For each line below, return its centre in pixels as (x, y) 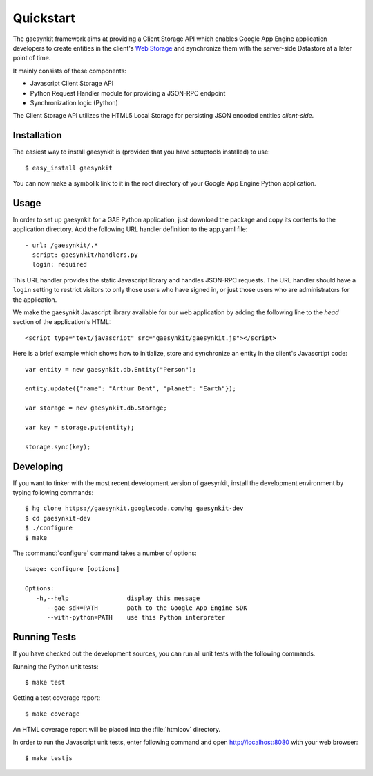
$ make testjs (49, 758)
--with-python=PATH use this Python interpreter (136, 617)
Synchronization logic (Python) (74, 102)
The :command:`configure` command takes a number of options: (105, 553)
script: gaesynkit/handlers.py (85, 255)
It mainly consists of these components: (70, 71)
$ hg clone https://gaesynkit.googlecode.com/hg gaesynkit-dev (134, 508)
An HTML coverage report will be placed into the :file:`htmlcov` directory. (117, 730)
